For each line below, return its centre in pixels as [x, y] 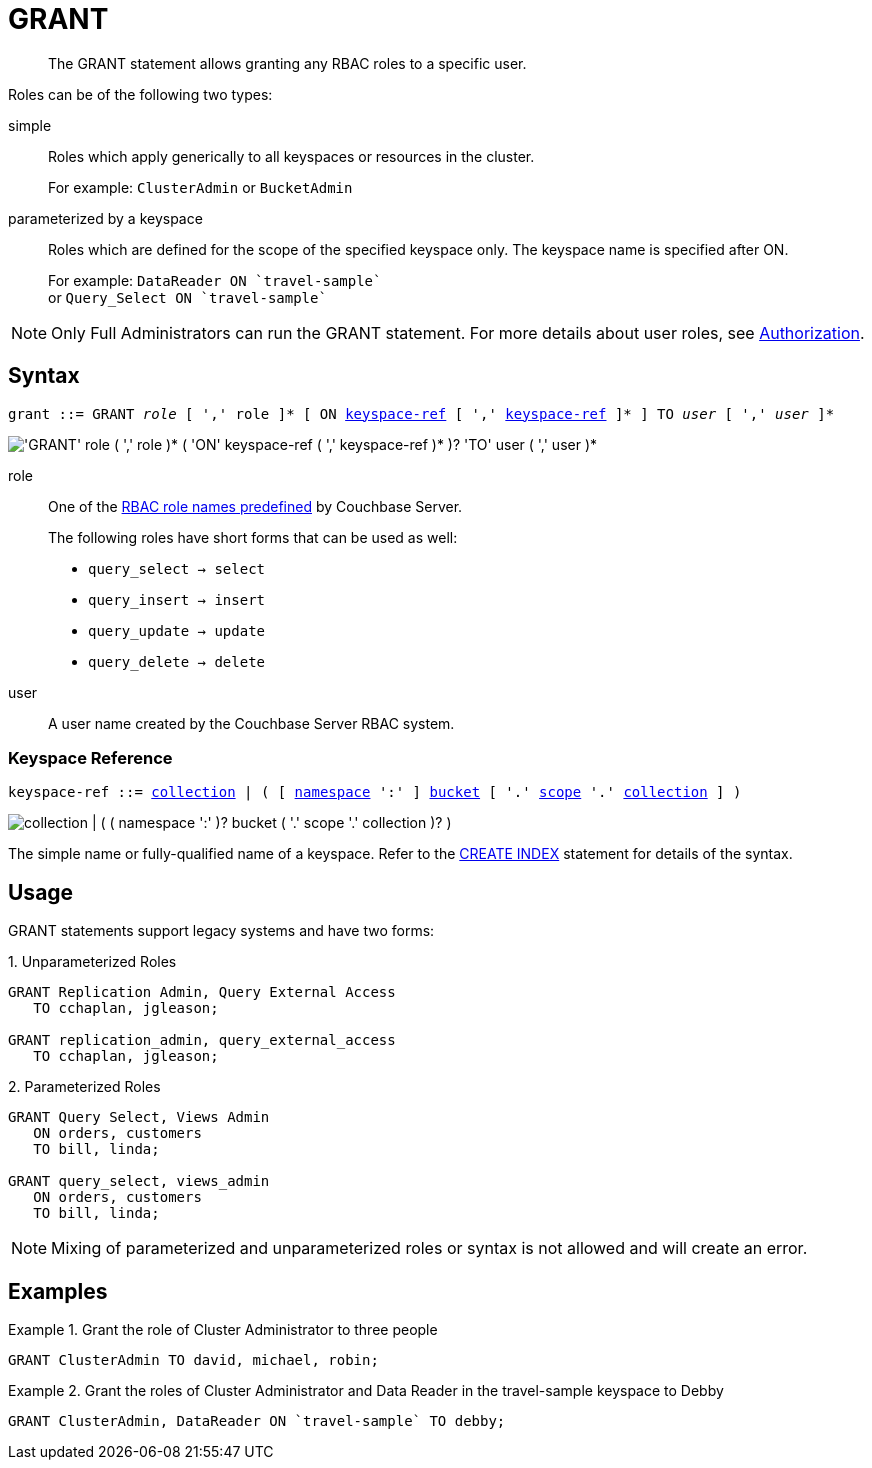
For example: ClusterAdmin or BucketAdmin [200, 187]
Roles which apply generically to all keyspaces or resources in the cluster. [291, 156]
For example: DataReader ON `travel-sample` [215, 280]
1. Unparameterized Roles [92, 962]
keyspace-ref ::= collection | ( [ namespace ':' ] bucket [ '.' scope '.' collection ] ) [375, 792]
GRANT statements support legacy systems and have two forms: [221, 931]
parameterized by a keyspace [105, 218]
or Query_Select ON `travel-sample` [187, 297]
